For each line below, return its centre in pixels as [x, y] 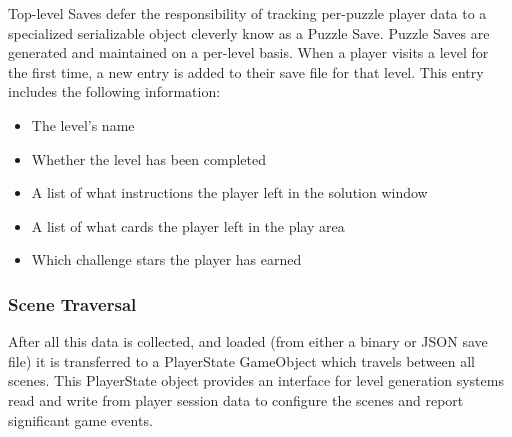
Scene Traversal [72, 303]
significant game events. [80, 419]
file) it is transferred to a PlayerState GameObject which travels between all [241, 360]
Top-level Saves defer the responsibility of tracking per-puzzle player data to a [247, 13]
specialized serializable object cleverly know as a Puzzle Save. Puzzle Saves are [249, 32]
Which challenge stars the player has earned [166, 259]
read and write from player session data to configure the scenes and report [236, 399]
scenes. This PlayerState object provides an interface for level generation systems [256, 380]
